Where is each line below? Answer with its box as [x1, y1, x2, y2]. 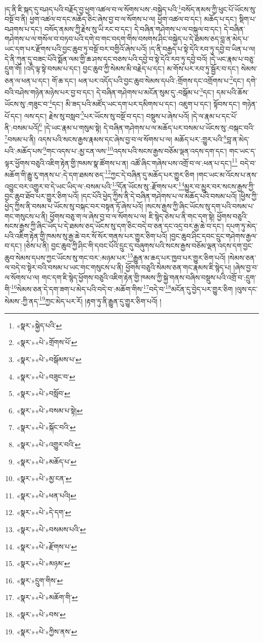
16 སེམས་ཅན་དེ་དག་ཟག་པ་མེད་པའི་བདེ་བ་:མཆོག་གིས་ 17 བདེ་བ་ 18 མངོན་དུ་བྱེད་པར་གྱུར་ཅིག [11, 282, 233, 294]
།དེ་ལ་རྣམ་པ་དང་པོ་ [191, 110, 238, 121]
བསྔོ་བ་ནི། [5, 14, 28, 24]
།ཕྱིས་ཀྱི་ [239, 191, 258, 201]
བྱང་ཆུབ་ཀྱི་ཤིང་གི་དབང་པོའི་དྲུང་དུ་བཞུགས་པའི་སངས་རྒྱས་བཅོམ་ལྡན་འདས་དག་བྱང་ [51, 240, 253, 251]
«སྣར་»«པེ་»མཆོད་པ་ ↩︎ [16, 456, 77, 466]
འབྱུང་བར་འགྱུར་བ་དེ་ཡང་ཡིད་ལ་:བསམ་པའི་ [5, 181, 112, 191]
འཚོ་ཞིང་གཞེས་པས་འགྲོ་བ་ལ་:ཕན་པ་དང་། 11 [130, 156, 238, 168]
